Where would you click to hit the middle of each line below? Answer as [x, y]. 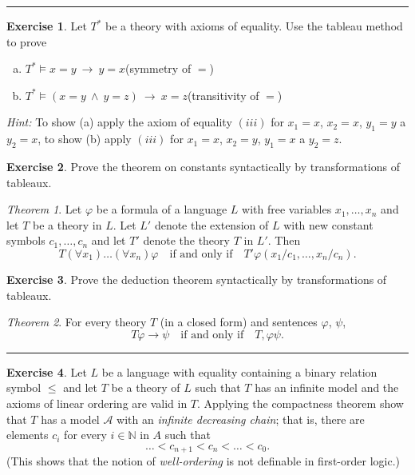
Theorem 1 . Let [44, 209]
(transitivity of [223, 95]
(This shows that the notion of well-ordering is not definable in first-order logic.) [203, 461]
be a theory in [67, 224]
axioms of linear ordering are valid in [97, 403]
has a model [70, 419]
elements [28, 435]
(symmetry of [158, 68]
